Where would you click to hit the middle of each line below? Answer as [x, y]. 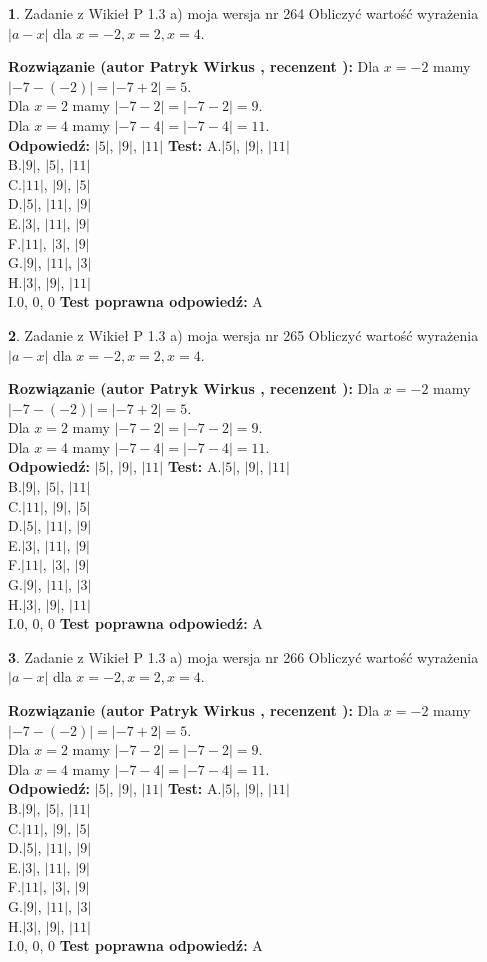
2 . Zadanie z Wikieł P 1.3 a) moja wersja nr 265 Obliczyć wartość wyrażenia [243, 334]
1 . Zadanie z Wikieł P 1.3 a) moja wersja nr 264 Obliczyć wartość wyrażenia [243, 13]
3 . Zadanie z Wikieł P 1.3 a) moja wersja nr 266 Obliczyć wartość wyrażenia [243, 656]
